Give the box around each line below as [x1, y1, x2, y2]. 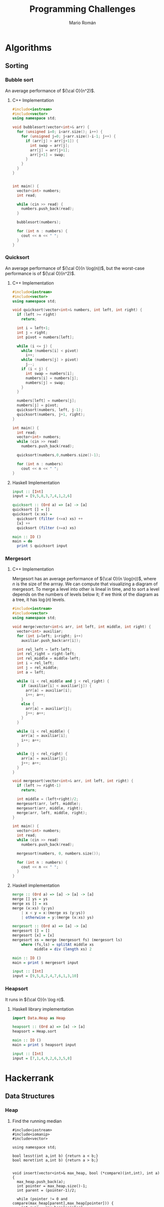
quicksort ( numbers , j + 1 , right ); [17, 412, 85, 417]
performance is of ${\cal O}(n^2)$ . [5, 270, 76, 276]
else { [21, 701, 35, 707]
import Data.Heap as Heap [12, 1016, 65, 1020]
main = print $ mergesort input [12, 960, 79, 965]
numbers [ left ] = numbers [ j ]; [17, 398, 77, 403]
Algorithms [5, 42, 52, 53]
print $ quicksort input [17, 543, 68, 548]
